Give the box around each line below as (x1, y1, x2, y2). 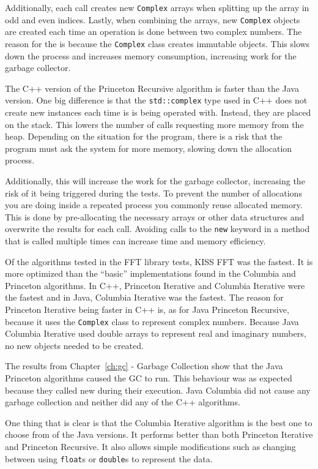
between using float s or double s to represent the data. (5, 452, 213, 465)
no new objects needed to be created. (5, 339, 144, 351)
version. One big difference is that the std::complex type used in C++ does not (5, 94, 308, 107)
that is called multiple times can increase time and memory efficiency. (5, 234, 266, 247)
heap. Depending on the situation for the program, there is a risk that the (5, 130, 283, 143)
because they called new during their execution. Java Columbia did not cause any (5, 383, 311, 396)
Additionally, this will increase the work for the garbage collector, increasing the (5, 174, 305, 187)
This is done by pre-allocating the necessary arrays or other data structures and (5, 210, 305, 223)
